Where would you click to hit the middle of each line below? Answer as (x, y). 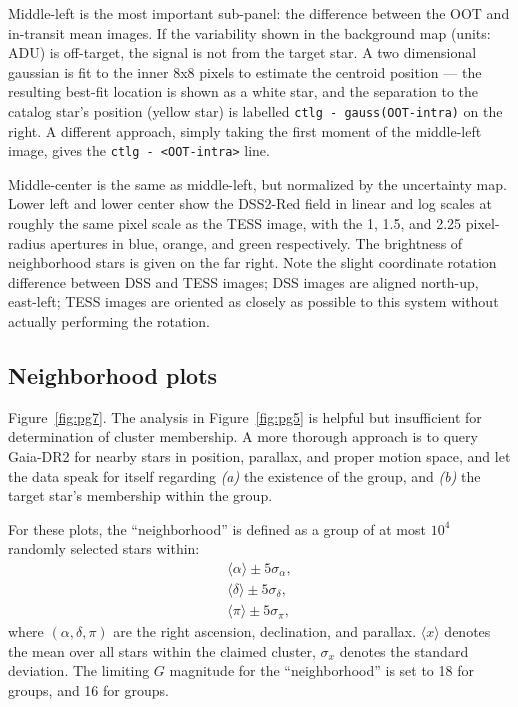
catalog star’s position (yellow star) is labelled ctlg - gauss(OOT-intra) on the (255, 110)
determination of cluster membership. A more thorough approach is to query (243, 436)
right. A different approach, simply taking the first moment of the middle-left (245, 130)
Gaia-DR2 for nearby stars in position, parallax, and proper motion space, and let (259, 456)
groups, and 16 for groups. (88, 689)
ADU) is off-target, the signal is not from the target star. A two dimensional (242, 52)
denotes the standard (404, 650)
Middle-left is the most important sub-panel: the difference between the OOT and (259, 13)
